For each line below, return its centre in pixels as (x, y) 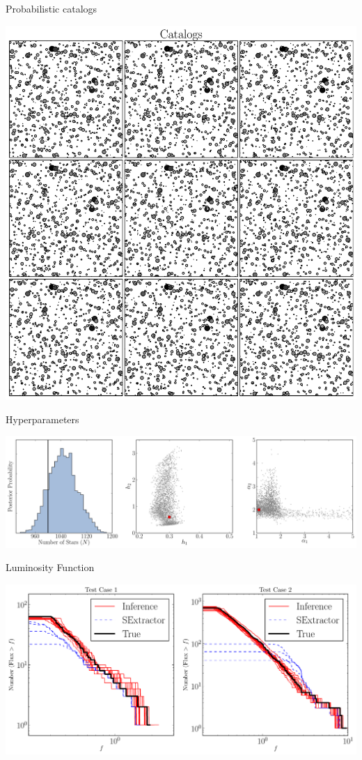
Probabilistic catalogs (52, 8)
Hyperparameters (42, 419)
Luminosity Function (50, 567)
